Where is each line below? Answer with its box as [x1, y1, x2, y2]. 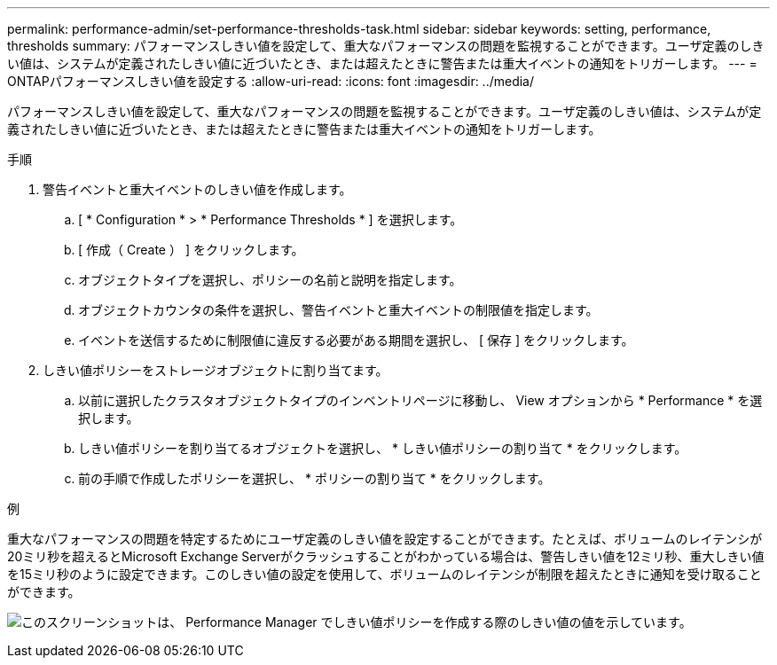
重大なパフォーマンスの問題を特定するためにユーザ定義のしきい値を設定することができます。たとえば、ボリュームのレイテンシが [7, 531, 763, 546]
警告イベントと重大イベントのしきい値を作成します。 [43, 182, 352, 197]
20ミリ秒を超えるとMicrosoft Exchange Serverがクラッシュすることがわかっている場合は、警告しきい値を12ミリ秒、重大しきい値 [7, 549, 765, 564]
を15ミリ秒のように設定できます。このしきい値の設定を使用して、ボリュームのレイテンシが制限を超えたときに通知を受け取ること [7, 567, 762, 582]
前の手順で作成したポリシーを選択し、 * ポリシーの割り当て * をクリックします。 [78, 471, 551, 486]
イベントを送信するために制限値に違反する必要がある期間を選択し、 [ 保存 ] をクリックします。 [78, 332, 634, 348]
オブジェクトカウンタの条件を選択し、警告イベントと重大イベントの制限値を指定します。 [78, 302, 599, 317]
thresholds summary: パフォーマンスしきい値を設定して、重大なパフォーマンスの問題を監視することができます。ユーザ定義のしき [7, 38, 765, 53]
